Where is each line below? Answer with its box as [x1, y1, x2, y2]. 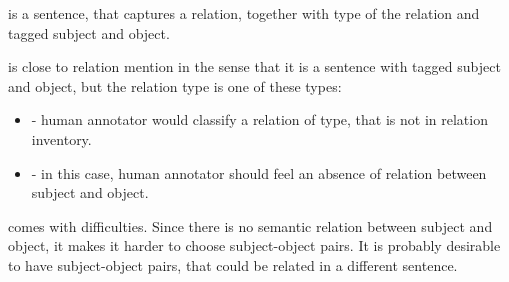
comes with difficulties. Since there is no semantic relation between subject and [8, 215, 493, 236]
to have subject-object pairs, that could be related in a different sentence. [8, 254, 458, 275]
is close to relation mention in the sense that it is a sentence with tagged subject [8, 56, 501, 77]
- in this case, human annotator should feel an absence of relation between [31, 162, 487, 183]
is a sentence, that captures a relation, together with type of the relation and [8, 3, 480, 23]
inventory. [31, 128, 92, 149]
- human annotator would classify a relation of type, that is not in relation [31, 109, 488, 130]
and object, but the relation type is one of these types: [8, 75, 342, 96]
